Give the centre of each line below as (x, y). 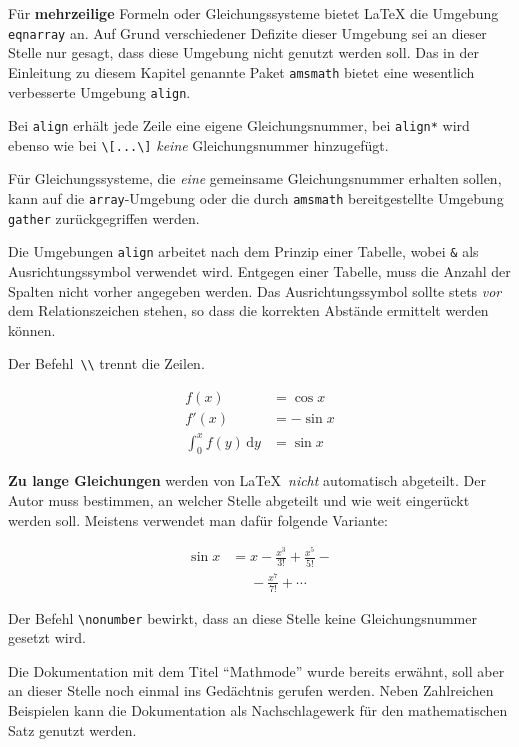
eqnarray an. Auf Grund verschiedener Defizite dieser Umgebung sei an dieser (247, 32)
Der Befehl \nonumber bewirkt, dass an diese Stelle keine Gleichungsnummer (242, 617)
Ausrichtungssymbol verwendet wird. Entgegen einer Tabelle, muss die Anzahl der (259, 271)
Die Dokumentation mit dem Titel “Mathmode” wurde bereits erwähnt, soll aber (256, 670)
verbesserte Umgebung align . (99, 91)
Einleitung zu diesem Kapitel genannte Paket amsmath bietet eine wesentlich (241, 71)
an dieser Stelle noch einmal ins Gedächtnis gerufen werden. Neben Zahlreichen (251, 690)
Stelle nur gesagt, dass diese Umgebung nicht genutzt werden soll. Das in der (243, 52)
